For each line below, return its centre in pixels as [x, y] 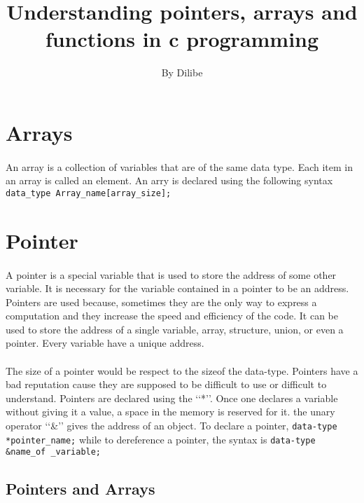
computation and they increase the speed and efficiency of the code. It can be [172, 316]
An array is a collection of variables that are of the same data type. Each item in [179, 166]
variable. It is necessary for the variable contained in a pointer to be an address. [177, 288]
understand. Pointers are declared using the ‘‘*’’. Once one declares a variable [172, 398]
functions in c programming [182, 39]
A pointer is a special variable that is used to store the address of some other [171, 274]
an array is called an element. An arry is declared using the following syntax [169, 180]
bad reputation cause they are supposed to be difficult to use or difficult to [166, 384]
